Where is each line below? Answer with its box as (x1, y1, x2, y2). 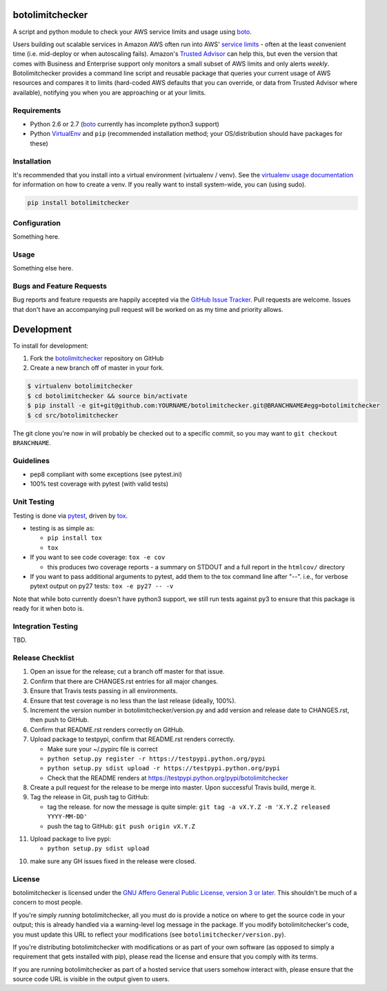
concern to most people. (12, 898, 83, 907)
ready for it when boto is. (12, 605, 84, 613)
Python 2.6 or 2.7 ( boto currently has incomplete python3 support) (30, 120, 220, 128)
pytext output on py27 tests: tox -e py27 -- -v (30, 582, 174, 590)
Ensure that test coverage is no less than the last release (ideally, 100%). (30, 696, 237, 705)
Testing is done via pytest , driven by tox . (12, 511, 128, 520)
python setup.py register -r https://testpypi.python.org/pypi (47, 754, 266, 763)
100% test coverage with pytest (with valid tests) (30, 480, 169, 488)
